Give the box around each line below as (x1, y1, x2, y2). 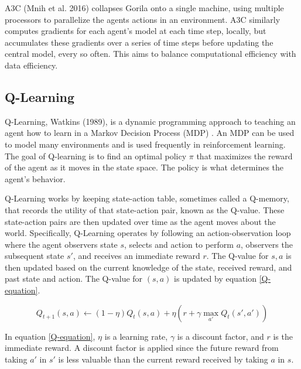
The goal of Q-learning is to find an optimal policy (5, 149, 187, 162)
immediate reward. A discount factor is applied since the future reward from (5, 341, 279, 354)
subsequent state (5, 250, 64, 262)
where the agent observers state (5, 238, 118, 250)
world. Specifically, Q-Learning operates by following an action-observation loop (5, 227, 291, 239)
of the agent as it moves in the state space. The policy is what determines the (5, 161, 284, 173)
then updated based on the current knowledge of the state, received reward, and (5, 261, 292, 273)
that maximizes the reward (196, 149, 293, 162)
